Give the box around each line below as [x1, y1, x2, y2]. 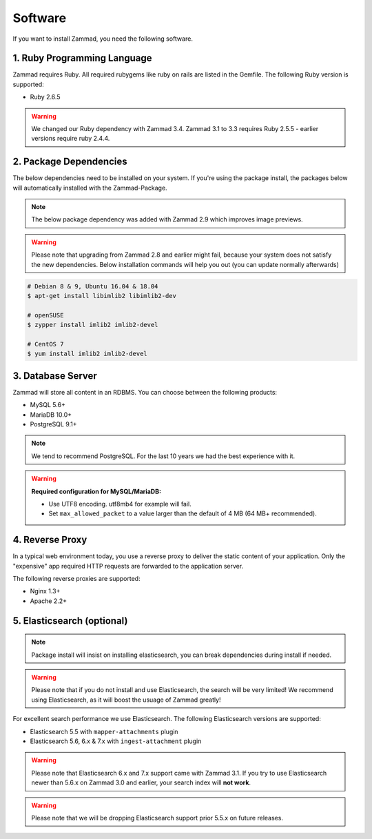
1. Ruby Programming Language [12, 52, 152, 64]
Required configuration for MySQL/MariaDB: [31, 487, 162, 495]
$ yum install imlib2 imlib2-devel [27, 350, 147, 358]
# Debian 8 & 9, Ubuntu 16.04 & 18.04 [27, 282, 158, 290]
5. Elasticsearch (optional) [12, 615, 128, 626]
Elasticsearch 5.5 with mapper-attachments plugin [30, 727, 178, 736]
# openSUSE [27, 311, 64, 319]
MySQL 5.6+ [30, 401, 65, 409]
